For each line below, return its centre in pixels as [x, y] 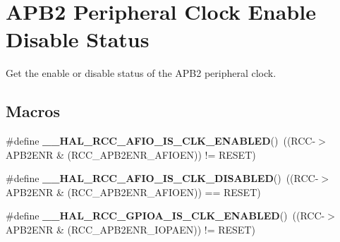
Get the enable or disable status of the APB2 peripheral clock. [141, 73]
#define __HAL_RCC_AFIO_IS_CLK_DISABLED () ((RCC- [162, 178]
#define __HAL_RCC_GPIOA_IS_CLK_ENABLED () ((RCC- [165, 216]
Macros [33, 111]
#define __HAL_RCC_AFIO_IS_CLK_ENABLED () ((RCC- [161, 141]
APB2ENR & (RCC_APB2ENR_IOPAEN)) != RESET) [130, 230]
